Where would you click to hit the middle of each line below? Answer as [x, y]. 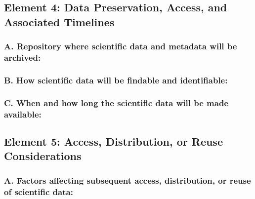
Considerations [43, 156]
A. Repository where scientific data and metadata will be [121, 46]
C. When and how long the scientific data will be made [116, 102]
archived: [22, 58]
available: [23, 114]
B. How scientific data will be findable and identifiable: [116, 80]
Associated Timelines [59, 21]
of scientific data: [39, 191]
